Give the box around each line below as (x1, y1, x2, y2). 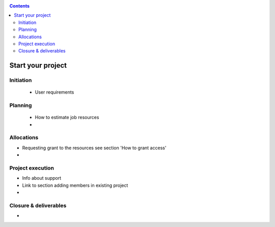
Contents (9, 3, 30, 9)
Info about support (22, 175, 62, 181)
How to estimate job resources (35, 115, 99, 121)
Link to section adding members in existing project (22, 182, 128, 188)
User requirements (35, 89, 74, 95)
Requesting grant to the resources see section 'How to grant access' (22, 145, 167, 151)
